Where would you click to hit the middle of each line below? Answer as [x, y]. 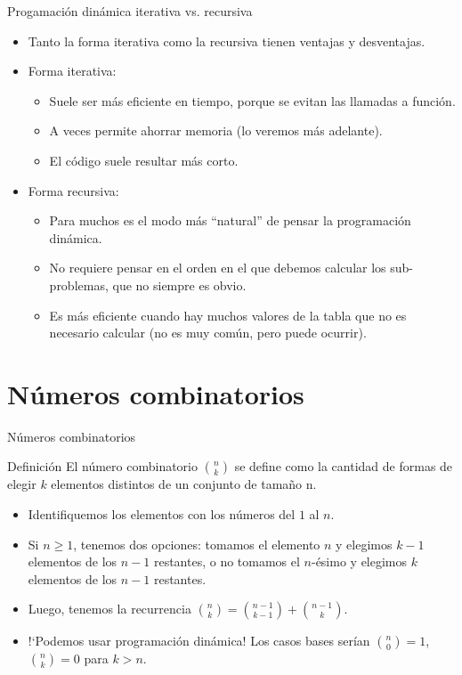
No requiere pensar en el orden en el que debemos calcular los [218, 268]
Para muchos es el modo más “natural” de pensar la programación [230, 220]
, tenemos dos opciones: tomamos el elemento [197, 544]
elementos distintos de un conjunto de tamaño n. [184, 484]
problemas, [79, 285]
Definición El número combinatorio [102, 466]
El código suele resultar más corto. [144, 160]
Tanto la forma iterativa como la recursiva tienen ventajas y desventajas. [227, 41]
